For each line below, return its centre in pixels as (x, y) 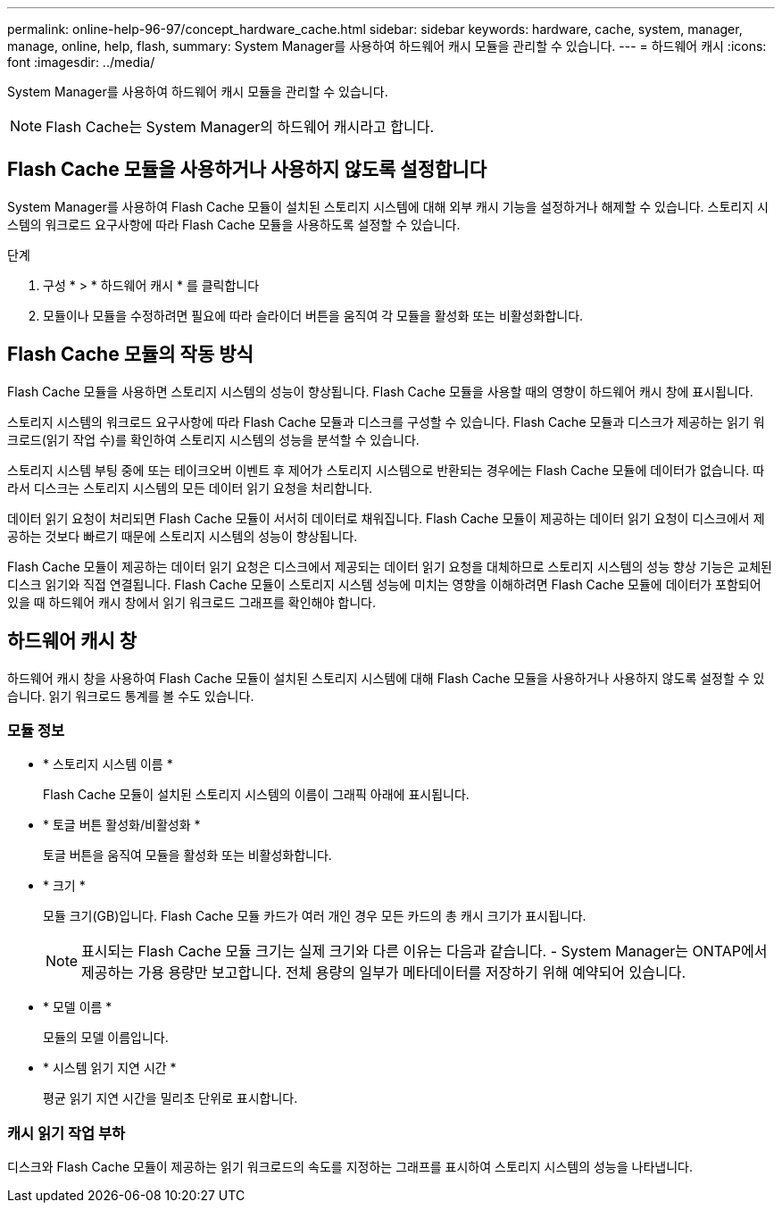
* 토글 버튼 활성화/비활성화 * (122, 825)
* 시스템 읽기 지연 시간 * (110, 1068)
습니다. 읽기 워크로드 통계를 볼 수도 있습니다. (131, 696)
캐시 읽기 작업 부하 (67, 1133)
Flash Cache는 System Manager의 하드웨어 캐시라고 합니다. (240, 127)
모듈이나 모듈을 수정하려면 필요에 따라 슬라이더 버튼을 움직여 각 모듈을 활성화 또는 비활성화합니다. (313, 315)
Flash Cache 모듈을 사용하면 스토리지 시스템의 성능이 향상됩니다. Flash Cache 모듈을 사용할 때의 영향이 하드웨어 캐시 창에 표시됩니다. (380, 391)
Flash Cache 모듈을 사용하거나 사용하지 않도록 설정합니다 (247, 170)
